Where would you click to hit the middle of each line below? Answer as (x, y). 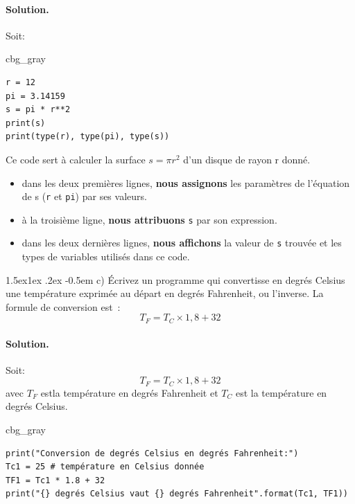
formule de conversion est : (63, 306)
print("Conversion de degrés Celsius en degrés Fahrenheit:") (152, 453)
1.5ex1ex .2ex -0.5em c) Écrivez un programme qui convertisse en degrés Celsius (175, 279)
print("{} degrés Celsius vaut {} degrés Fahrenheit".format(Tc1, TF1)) (177, 494)
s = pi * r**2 (38, 110)
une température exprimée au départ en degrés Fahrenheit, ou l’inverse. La (165, 293)
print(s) (26, 123)
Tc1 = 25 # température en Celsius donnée (105, 467)
